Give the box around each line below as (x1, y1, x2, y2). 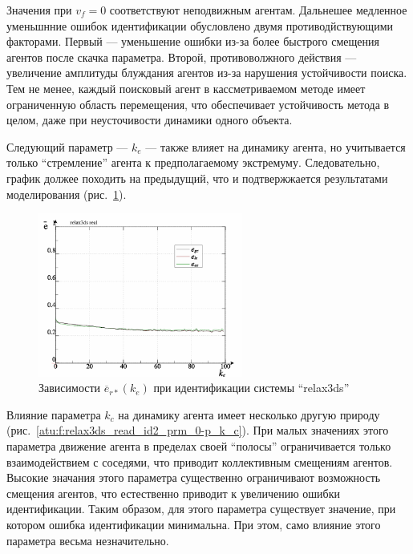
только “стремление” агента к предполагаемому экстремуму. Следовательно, (6, 154, 380, 171)
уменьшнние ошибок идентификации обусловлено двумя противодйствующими (6, 17, 393, 34)
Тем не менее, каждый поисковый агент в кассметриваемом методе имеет (6, 79, 366, 96)
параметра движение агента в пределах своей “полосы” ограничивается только (6, 438, 391, 454)
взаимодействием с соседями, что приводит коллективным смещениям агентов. (6, 453, 393, 470)
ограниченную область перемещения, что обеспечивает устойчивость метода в (6, 95, 390, 112)
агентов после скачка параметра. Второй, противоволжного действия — (6, 48, 357, 65)
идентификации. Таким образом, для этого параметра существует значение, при (6, 500, 396, 517)
